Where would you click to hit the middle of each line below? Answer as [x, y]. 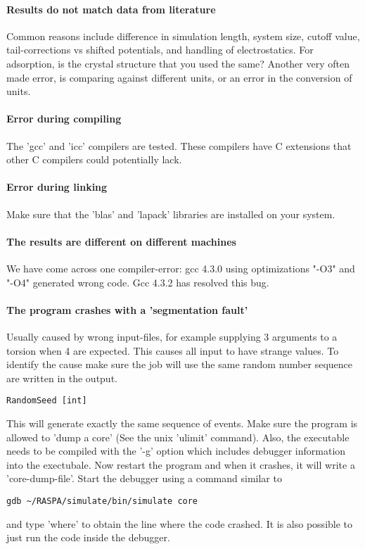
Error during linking [57, 187]
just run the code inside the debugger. [88, 537]
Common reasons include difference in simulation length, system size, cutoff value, [183, 36]
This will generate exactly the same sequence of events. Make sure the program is [182, 423]
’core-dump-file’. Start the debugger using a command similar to [144, 478]
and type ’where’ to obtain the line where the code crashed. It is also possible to [180, 523]
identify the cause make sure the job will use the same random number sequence [179, 364]
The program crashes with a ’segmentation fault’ [127, 309]
